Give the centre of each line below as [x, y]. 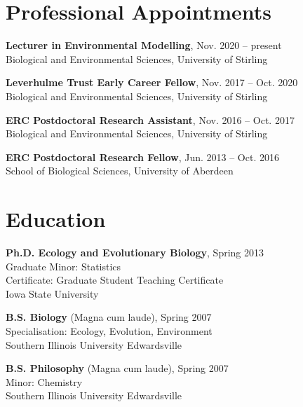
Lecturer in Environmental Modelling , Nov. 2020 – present [144, 45]
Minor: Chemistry [44, 381]
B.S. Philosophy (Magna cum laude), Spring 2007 [117, 368]
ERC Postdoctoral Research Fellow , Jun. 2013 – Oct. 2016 [142, 157]
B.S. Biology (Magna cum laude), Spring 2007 [109, 317]
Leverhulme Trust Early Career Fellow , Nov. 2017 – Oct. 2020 [152, 82]
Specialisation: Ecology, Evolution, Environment [109, 330]
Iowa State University [52, 293]
